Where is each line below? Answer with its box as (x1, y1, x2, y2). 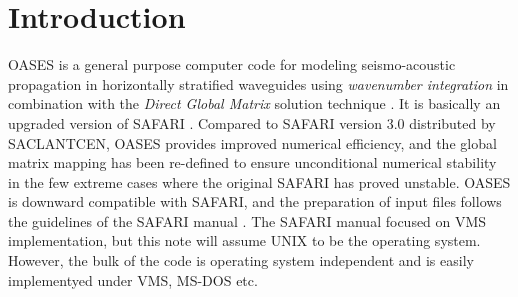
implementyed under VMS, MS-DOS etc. (8, 269, 258, 290)
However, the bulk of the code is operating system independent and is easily (8, 250, 474, 271)
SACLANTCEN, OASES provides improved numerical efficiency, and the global (8, 132, 497, 153)
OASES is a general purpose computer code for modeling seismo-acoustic (8, 54, 456, 75)
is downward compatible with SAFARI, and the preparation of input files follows (8, 191, 502, 212)
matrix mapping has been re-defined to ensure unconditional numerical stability (8, 152, 497, 173)
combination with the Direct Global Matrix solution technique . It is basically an (8, 93, 501, 114)
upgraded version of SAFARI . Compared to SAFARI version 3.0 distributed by (8, 112, 496, 133)
